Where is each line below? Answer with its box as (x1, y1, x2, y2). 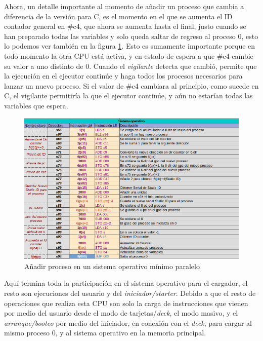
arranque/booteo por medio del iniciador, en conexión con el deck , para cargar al (4, 317, 252, 328)
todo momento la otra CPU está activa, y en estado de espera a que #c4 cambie (4, 50, 253, 61)
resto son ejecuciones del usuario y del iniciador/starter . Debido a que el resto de (4, 288, 256, 298)
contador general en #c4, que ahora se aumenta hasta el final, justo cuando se (4, 21, 246, 31)
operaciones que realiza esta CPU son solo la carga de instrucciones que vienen (4, 297, 248, 308)
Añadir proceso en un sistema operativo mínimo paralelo (24, 260, 200, 271)
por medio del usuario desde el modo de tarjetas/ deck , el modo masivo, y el (4, 308, 238, 318)
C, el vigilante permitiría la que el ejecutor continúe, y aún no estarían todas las (4, 90, 253, 101)
